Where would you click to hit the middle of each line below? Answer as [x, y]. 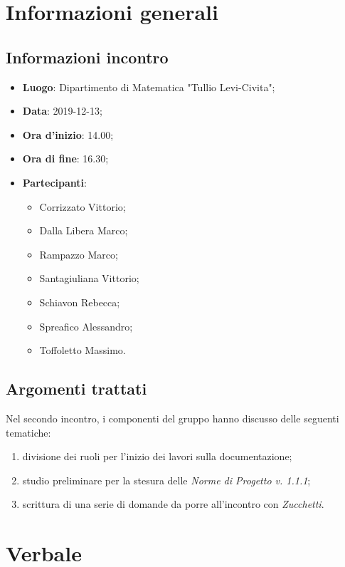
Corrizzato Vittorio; [83, 206]
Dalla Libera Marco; [84, 230]
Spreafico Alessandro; [86, 326]
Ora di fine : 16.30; [65, 158]
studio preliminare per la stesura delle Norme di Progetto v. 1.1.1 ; [166, 480]
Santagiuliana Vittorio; [89, 278]
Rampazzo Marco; [79, 254]
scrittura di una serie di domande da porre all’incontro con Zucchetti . [173, 504]
